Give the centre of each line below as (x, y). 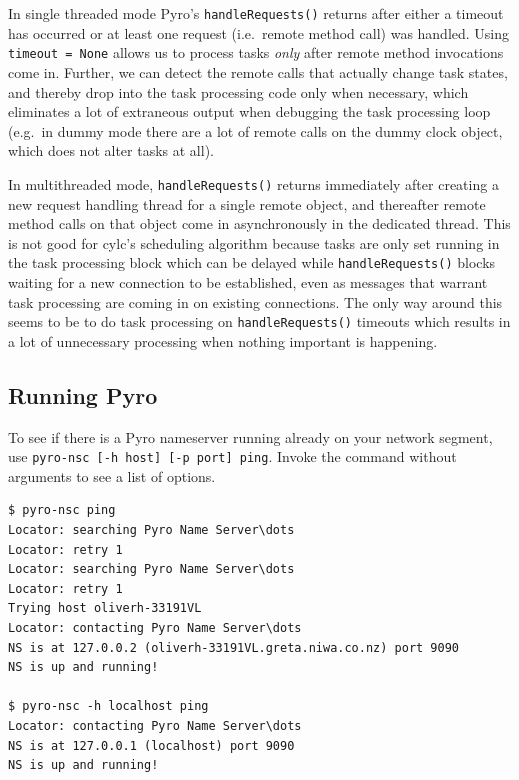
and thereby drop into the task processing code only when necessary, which (238, 91)
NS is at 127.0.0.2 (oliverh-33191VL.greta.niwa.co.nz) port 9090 (234, 647)
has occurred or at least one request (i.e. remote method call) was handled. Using (259, 32)
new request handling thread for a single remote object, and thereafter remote (247, 203)
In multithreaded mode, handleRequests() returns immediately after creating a (253, 183)
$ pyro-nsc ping (62, 510)
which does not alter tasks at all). (111, 150)
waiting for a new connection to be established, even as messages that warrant (248, 281)
